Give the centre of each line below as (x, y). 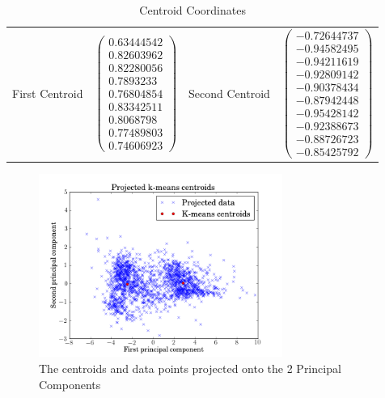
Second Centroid (229, 93)
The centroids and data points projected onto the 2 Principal (190, 368)
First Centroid (48, 93)
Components (70, 384)
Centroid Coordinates (192, 10)
